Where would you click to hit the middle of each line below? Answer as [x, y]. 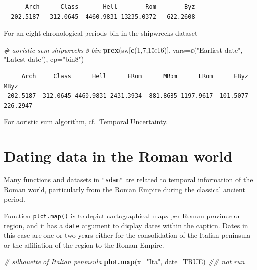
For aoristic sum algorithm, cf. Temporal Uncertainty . [86, 122]
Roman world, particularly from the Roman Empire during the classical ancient [125, 189]
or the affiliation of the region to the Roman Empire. [84, 244]
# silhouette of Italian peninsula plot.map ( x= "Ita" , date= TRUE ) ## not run [124, 261]
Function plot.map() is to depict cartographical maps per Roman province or [122, 215]
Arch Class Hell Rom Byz [110, 7]
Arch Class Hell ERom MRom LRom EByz [135, 76]
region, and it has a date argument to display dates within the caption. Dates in [126, 225]
